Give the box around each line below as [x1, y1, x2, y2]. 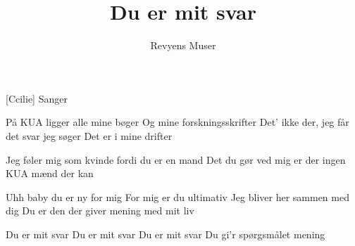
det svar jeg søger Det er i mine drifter [6, 128, 173, 143]
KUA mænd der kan [6, 166, 94, 181]
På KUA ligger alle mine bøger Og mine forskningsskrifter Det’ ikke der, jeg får [6, 115, 349, 129]
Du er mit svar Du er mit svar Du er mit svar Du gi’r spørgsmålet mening [6, 226, 325, 241]
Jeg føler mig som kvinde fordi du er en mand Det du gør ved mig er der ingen [6, 152, 346, 167]
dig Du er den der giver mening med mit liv [6, 203, 194, 218]
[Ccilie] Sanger [6, 91, 68, 105]
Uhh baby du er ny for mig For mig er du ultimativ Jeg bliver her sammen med [6, 189, 349, 204]
